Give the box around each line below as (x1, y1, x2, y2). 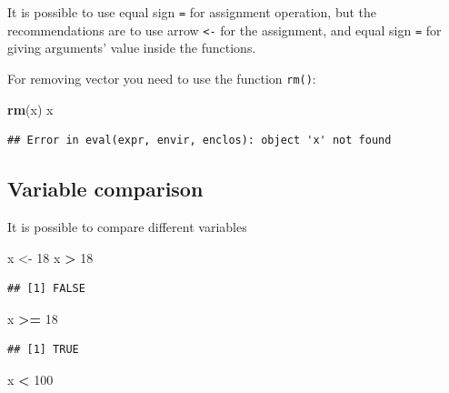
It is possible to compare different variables (7, 217, 247, 236)
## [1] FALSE (7, 282, 85, 296)
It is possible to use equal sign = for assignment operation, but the (7, 3, 377, 21)
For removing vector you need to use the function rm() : (7, 68, 316, 87)
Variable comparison (7, 175, 204, 203)
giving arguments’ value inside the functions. (7, 38, 256, 57)
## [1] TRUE (7, 343, 79, 357)
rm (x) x (7, 99, 54, 118)
